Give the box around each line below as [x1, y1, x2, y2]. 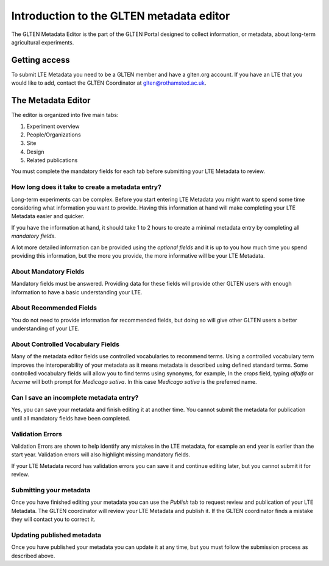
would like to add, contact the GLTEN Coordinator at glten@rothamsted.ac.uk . [11, 79, 207, 87]
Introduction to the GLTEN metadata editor [11, 9, 230, 23]
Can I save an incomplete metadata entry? [11, 394, 139, 402]
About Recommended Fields [11, 303, 97, 312]
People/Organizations [26, 131, 82, 138]
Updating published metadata [11, 531, 102, 539]
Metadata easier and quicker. [11, 213, 85, 220]
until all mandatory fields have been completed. [11, 414, 131, 422]
